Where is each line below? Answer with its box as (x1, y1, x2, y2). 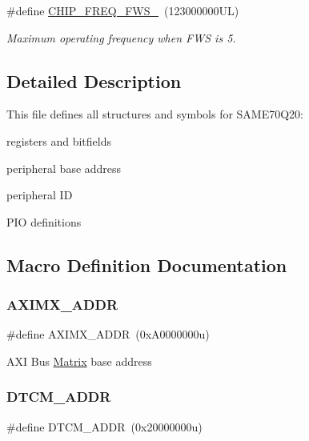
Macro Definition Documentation (6, 252, 287, 277)
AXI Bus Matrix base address (6, 352, 152, 369)
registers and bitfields (6, 132, 111, 149)
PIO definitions (6, 213, 82, 230)
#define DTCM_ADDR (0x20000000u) (6, 418, 203, 435)
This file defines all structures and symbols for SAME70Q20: (6, 106, 304, 122)
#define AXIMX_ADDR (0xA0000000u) (6, 326, 210, 343)
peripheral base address (6, 159, 122, 176)
